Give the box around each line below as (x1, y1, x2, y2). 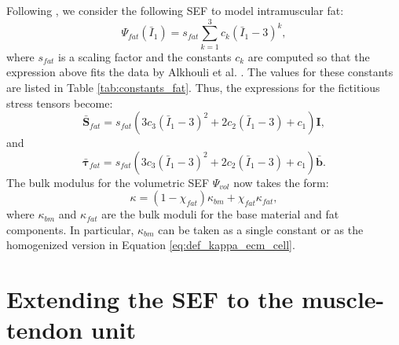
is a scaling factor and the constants (58, 48, 232, 64)
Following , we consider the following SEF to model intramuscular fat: (6, 2, 344, 18)
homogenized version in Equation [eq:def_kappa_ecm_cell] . (6, 237, 295, 253)
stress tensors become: (6, 94, 113, 111)
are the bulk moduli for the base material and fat (101, 206, 339, 222)
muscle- (302, 283, 385, 315)
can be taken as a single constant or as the (158, 221, 364, 237)
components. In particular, (6, 221, 134, 237)
